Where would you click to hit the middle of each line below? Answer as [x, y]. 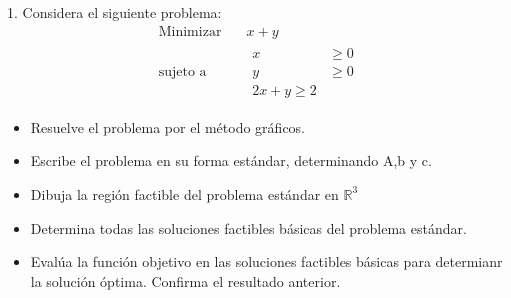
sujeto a [182, 72]
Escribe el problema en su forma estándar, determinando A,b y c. [231, 160]
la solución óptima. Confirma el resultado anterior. [185, 280]
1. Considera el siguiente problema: [114, 12]
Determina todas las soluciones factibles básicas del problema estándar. [248, 227]
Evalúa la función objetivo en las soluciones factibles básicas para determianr [266, 261]
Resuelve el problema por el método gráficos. [168, 126]
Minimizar [190, 31]
